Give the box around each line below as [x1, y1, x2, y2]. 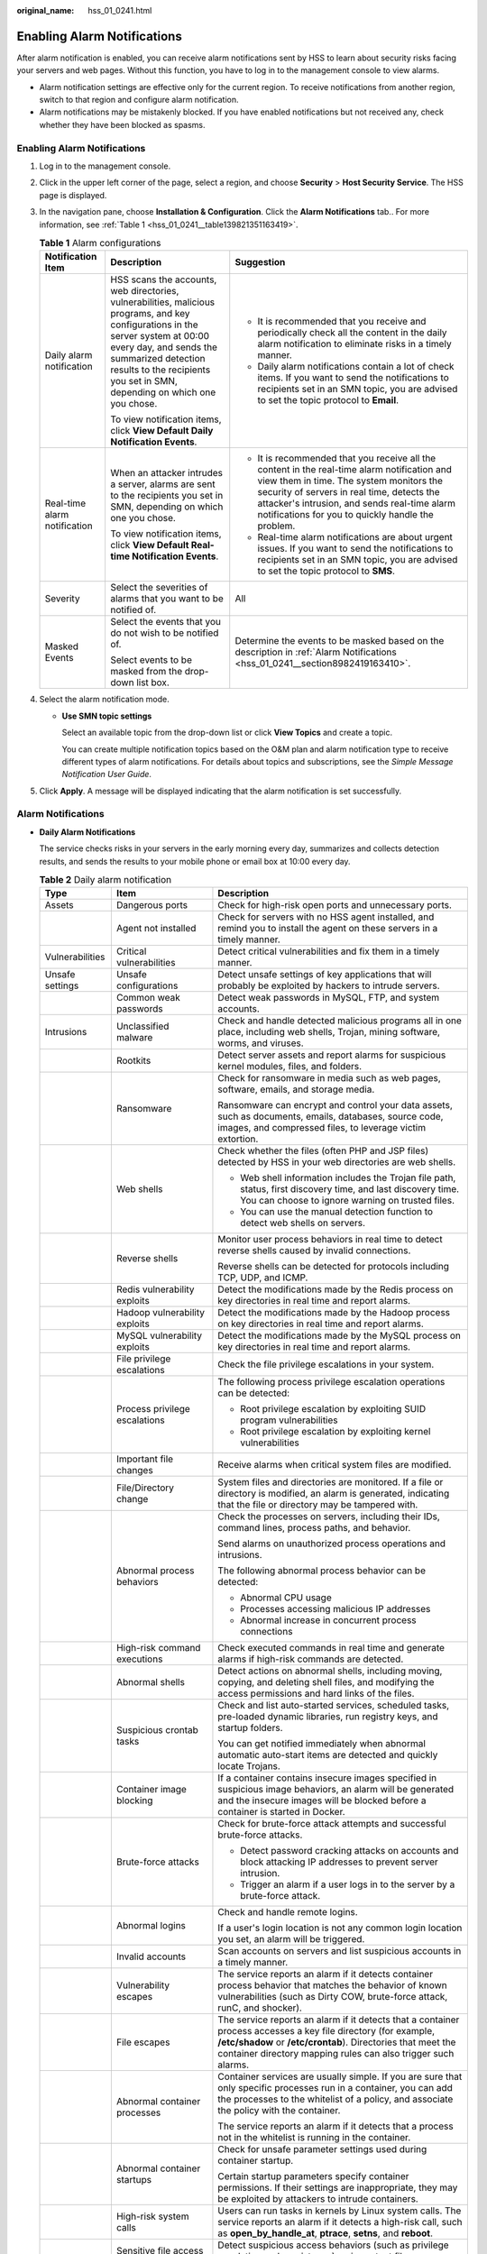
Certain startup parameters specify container [217, 2170, 409, 2183]
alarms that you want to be [109, 592, 225, 605]
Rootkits [115, 1055, 152, 1067]
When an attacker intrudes [109, 467, 223, 480]
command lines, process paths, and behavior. [217, 1522, 411, 1535]
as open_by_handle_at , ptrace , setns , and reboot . [217, 2227, 433, 2240]
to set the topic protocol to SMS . [257, 564, 396, 577]
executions [115, 1653, 163, 1665]
